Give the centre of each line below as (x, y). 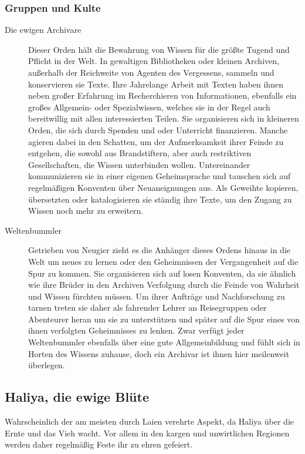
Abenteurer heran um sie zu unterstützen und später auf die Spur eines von (164, 319)
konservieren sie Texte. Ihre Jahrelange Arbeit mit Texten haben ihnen (156, 84)
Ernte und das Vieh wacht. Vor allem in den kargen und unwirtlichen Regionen (147, 433)
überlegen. (47, 365)
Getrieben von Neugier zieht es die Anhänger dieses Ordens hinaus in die (160, 250)
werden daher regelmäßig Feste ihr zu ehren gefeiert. (99, 444)
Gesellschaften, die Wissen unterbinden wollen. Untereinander (139, 164)
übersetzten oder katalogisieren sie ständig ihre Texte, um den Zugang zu (160, 199)
